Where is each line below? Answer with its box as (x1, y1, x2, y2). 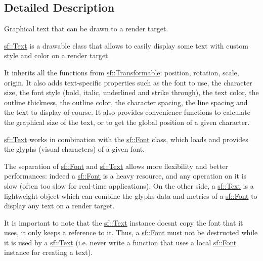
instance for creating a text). (4, 247, 93, 257)
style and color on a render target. (4, 50, 110, 61)
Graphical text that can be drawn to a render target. (4, 23, 168, 34)
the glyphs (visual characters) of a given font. (4, 144, 145, 154)
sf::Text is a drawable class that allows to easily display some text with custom (4, 40, 248, 51)
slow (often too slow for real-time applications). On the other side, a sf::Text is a (4, 180, 254, 191)
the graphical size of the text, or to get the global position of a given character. (4, 116, 250, 127)
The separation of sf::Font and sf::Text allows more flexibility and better (4, 160, 228, 171)
